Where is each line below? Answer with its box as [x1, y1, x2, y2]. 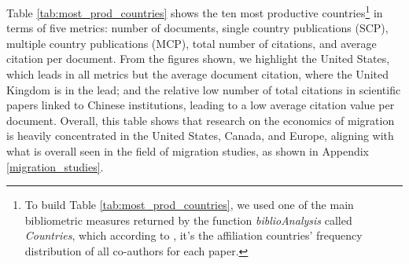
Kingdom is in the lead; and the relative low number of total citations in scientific [6, 81, 401, 97]
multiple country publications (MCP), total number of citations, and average [6, 35, 377, 51]
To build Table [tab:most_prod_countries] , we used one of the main [24, 196, 354, 213]
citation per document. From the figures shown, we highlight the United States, [6, 50, 390, 67]
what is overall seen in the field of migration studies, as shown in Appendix [6, 143, 369, 159]
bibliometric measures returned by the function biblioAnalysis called [24, 211, 352, 228]
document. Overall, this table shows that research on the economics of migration [6, 112, 395, 128]
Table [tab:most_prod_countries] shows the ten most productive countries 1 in [6, 2, 383, 20]
